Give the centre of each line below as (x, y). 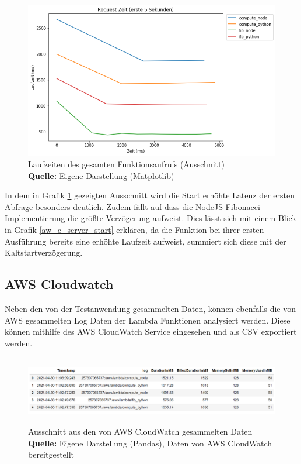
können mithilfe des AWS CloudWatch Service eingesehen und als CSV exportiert (151, 331)
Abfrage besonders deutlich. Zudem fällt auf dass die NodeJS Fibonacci (132, 206)
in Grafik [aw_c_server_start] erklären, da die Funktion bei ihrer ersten (134, 229)
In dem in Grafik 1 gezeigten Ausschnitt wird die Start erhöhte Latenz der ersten (150, 195)
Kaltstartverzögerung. (44, 252)
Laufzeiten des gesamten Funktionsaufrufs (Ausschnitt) (126, 164)
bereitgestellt (51, 454)
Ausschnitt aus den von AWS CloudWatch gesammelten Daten (140, 432)
